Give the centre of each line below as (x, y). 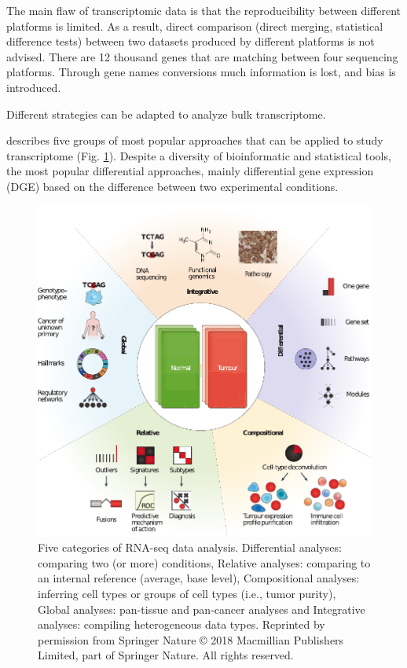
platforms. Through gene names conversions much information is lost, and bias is (201, 72)
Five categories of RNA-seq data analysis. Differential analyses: (190, 547)
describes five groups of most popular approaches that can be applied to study (195, 140)
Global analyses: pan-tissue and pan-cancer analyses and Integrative (202, 609)
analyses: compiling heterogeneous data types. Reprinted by (181, 624)
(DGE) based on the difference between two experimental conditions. (172, 186)
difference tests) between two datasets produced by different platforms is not (191, 41)
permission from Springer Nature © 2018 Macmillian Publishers (191, 639)
